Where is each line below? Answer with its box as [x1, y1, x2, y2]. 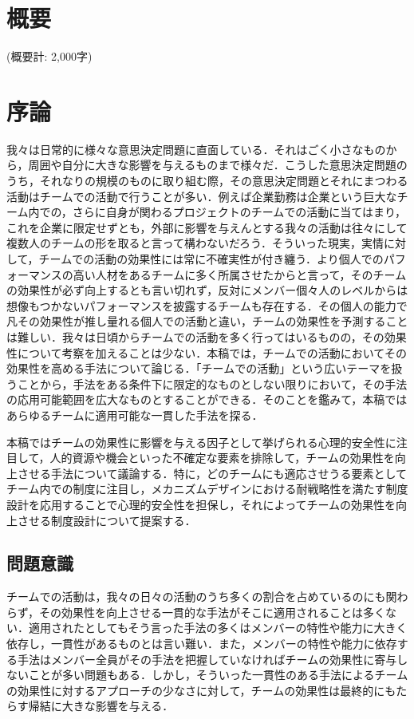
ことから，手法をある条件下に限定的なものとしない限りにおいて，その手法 [17, 375, 408, 392]
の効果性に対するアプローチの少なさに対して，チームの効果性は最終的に [6, 681, 385, 698]
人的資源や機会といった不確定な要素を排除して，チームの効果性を [49, 449, 395, 466]
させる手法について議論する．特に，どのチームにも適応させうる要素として [17, 464, 408, 481]
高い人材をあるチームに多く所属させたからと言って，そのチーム [73, 266, 407, 282]
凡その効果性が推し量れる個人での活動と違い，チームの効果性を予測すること [6, 313, 408, 330]
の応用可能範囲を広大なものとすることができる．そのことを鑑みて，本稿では [6, 391, 408, 408]
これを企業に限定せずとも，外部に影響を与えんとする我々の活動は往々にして [6, 219, 408, 235]
